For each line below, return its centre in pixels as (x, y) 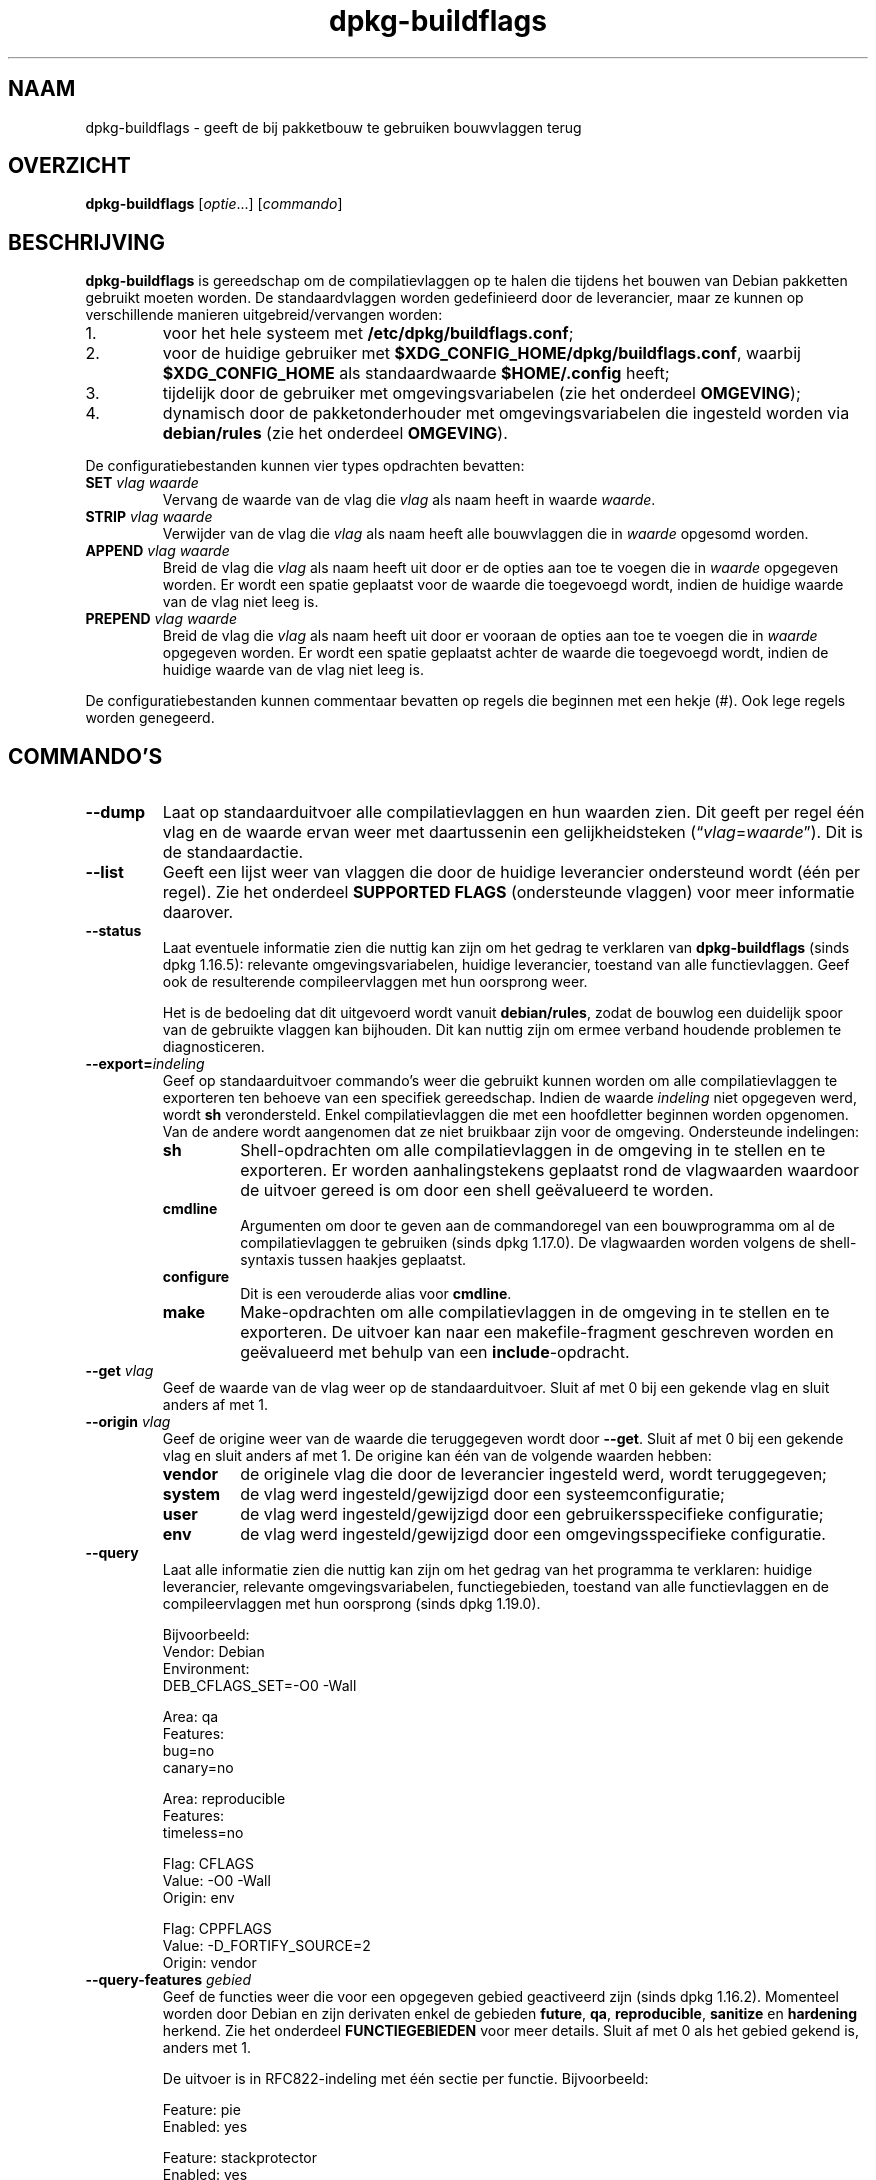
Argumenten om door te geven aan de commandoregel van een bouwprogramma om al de (537, 1226)
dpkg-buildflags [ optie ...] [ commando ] (214, 204)
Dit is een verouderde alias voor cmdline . (376, 1294)
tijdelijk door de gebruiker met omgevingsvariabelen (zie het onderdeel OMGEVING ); (481, 393)
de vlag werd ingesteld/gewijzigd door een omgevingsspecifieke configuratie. (533, 1534)
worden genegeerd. (150, 718)
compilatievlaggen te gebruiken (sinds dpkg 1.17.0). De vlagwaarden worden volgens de (528, 1243)
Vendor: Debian (213, 1652)
